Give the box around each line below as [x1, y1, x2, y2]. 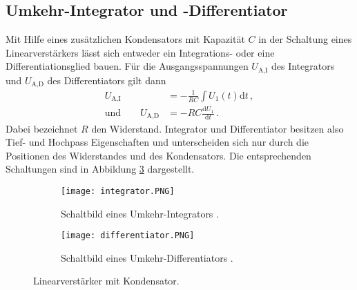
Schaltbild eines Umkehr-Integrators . [61, 206, 219, 220]
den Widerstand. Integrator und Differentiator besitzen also [91, 121, 344, 135]
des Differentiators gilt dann [47, 72, 166, 87]
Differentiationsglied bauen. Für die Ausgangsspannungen [6, 59, 249, 73]
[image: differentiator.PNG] [61, 231, 195, 241]
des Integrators [271, 59, 335, 73]
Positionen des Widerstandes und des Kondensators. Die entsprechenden [6, 148, 311, 162]
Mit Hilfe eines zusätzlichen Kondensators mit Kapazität [6, 32, 245, 46]
